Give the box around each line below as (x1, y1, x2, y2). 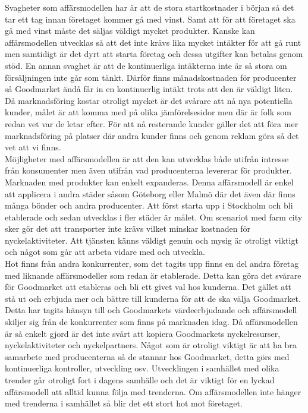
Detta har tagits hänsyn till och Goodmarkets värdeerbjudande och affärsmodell (5, 304, 297, 316)
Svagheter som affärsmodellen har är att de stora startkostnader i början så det (5, 1, 294, 13)
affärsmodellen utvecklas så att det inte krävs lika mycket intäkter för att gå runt (5, 36, 301, 48)
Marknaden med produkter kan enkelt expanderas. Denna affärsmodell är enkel (5, 175, 294, 188)
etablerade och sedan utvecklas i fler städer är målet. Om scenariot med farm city (5, 210, 303, 223)
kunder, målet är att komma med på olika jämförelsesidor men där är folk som (5, 106, 291, 118)
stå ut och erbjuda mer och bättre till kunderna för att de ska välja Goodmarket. (5, 292, 301, 304)
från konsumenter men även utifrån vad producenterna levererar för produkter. (5, 164, 292, 176)
